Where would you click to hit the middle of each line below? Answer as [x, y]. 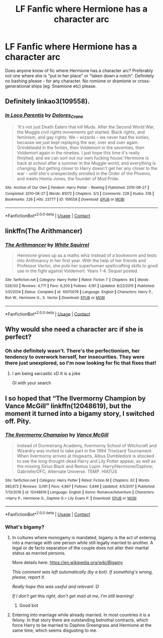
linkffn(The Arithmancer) [44, 231]
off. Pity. [18, 421]
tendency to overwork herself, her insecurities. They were [75, 357]
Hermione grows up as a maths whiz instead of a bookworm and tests [87, 255]
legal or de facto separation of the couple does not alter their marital [80, 548]
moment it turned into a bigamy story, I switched [80, 413]
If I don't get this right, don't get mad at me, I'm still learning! [73, 596]
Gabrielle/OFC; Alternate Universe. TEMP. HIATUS [67, 471]
